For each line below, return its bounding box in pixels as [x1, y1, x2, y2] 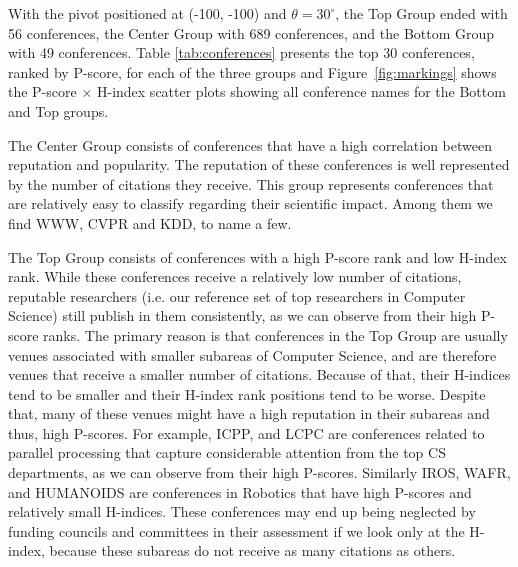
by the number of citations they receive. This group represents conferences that [8, 173, 494, 194]
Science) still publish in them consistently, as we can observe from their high [8, 305, 477, 326]
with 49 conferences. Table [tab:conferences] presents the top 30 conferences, [8, 42, 475, 63]
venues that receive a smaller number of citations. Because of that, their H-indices [8, 364, 511, 385]
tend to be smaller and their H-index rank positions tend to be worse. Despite [8, 383, 486, 404]
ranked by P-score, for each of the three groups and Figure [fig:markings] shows [8, 61, 497, 82]
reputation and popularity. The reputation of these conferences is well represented [8, 154, 510, 175]
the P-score [8, 81, 77, 102]
